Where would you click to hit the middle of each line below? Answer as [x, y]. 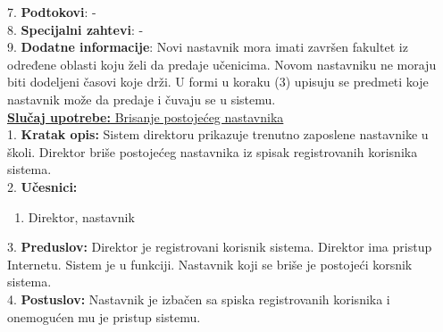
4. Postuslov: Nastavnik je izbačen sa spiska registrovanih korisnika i [199, 299]
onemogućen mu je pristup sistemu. [104, 316]
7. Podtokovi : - [52, 12]
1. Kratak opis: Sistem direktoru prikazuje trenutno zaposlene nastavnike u [218, 134]
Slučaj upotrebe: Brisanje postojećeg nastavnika [146, 116]
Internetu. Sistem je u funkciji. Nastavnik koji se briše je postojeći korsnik [210, 264]
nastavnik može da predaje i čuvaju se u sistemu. [142, 99]
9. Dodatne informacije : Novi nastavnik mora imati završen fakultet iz [208, 47]
